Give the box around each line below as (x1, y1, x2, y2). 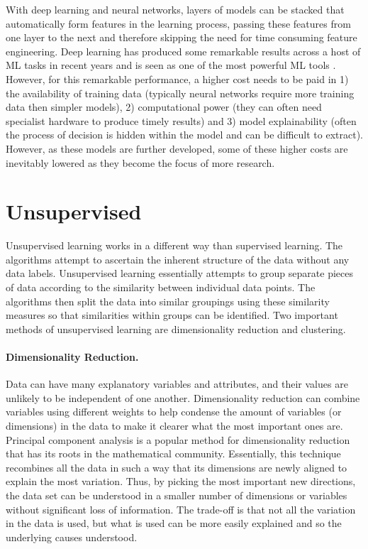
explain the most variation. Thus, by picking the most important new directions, (6, 474, 356, 489)
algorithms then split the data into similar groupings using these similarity (6, 293, 330, 308)
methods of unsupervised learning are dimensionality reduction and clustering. (6, 321, 346, 336)
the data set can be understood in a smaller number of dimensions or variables (6, 487, 347, 502)
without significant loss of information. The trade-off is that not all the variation (6, 501, 356, 516)
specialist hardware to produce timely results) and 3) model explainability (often (6, 113, 357, 128)
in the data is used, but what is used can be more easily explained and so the (6, 516, 342, 531)
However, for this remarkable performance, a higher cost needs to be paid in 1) (6, 71, 349, 86)
